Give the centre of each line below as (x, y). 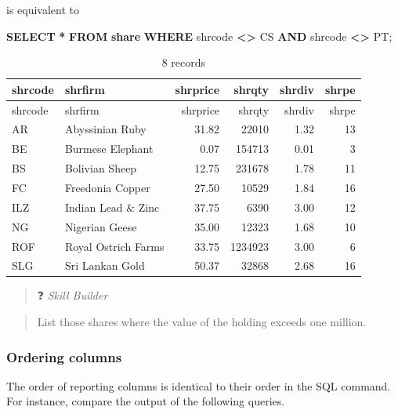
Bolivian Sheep (101, 168)
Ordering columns (64, 356)
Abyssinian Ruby (105, 129)
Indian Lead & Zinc (112, 207)
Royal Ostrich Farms (114, 246)
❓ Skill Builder (72, 295)
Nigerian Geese (101, 226)
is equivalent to (43, 9)
